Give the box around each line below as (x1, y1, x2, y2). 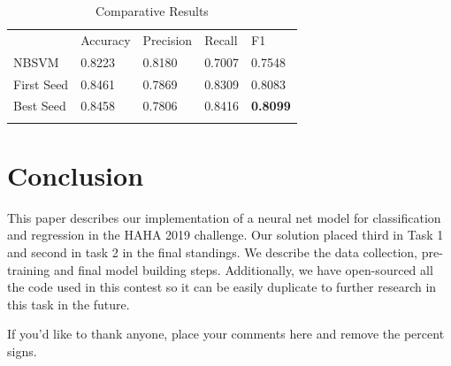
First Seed (13, 74, 69, 93)
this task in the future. (7, 294, 130, 313)
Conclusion (7, 156, 144, 193)
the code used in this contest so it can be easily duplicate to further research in (7, 278, 437, 296)
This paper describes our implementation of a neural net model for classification (7, 208, 441, 226)
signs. (7, 342, 37, 360)
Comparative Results (95, 2, 209, 19)
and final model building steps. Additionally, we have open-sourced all (53, 260, 433, 278)
